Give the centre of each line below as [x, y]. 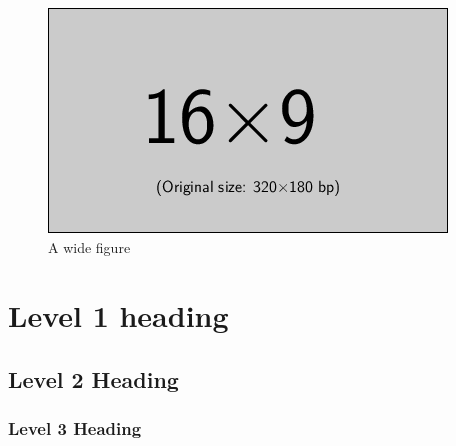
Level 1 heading [118, 315]
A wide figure [89, 246]
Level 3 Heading [75, 428]
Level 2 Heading [93, 378]
